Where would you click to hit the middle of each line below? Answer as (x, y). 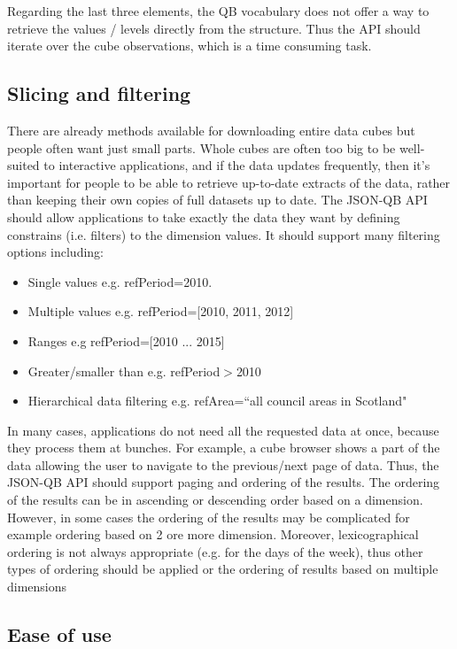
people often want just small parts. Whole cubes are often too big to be (201, 147)
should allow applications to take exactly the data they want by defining (204, 216)
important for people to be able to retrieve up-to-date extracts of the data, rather (229, 182)
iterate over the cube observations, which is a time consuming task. (190, 46)
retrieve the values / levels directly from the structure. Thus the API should (214, 28)
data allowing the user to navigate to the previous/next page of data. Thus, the (223, 464)
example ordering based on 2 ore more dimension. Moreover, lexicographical (213, 534)
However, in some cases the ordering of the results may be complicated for (209, 517)
